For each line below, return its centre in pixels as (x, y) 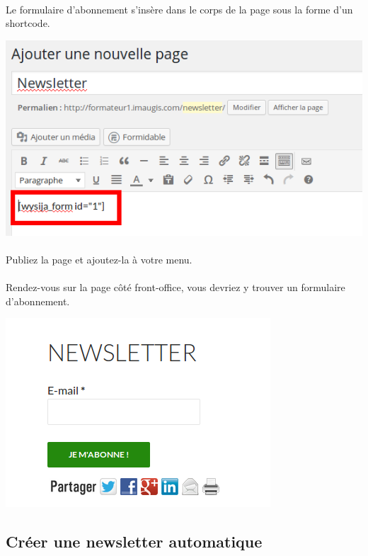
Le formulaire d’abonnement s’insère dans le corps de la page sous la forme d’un (179, 9)
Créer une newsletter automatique (134, 541)
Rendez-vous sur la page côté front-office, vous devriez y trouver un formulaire (176, 287)
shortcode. (28, 23)
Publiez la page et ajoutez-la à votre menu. (99, 259)
